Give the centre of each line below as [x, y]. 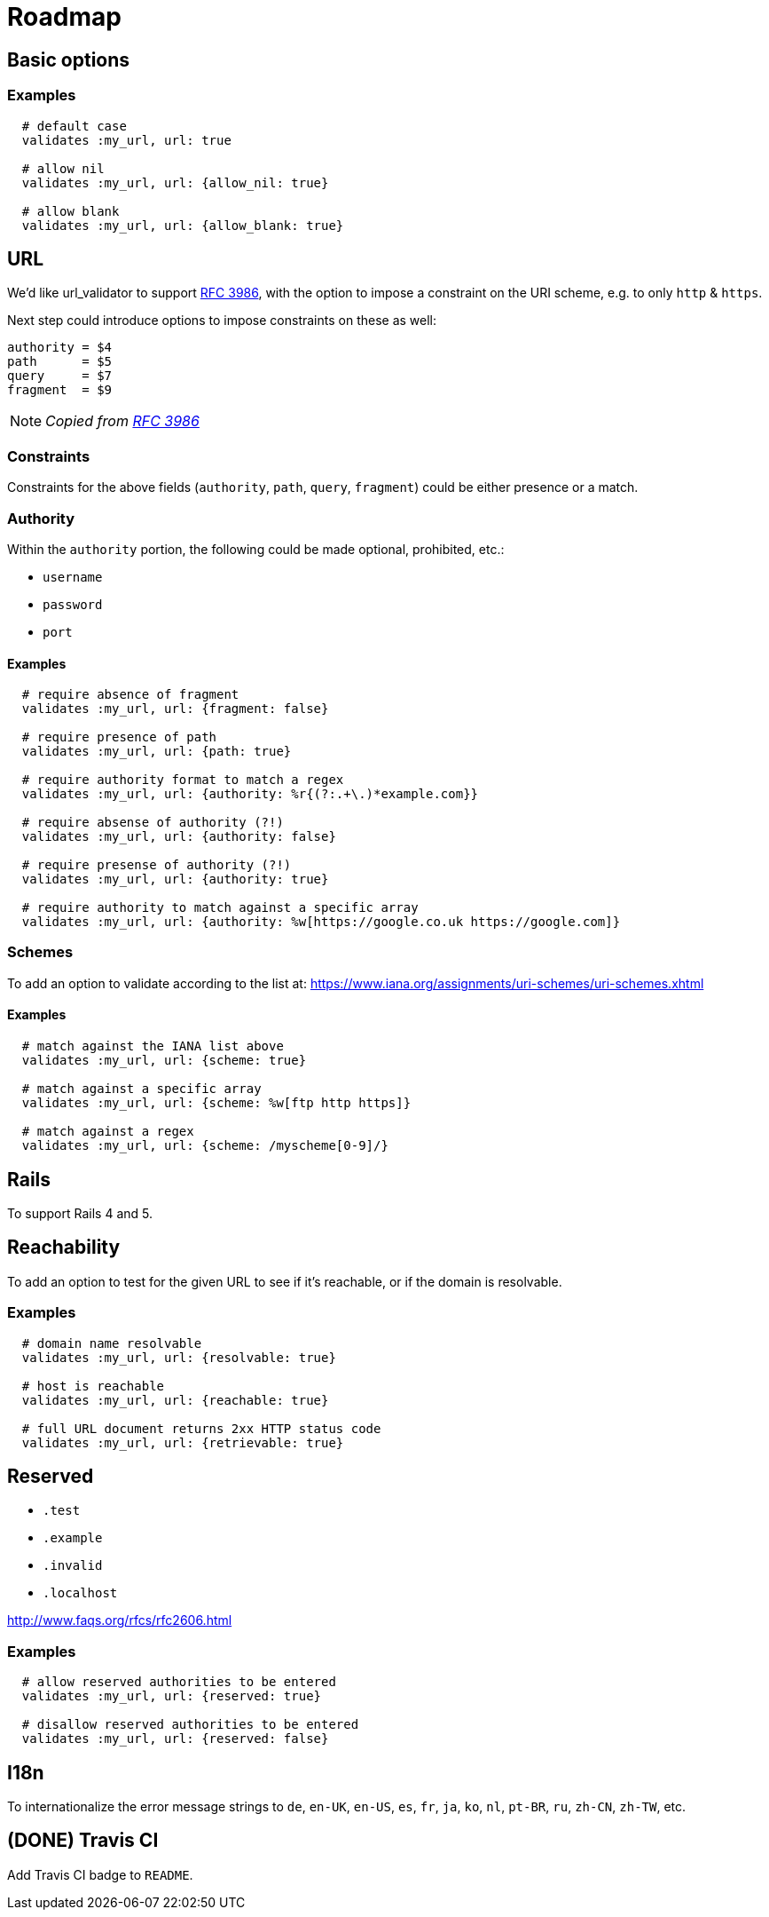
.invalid [73, 1566]
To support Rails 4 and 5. [80, 1213]
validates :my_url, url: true [126, 140]
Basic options [69, 59]
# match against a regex [108, 1132]
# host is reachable [93, 1386]
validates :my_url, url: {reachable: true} [175, 1400]
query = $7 [60, 376]
